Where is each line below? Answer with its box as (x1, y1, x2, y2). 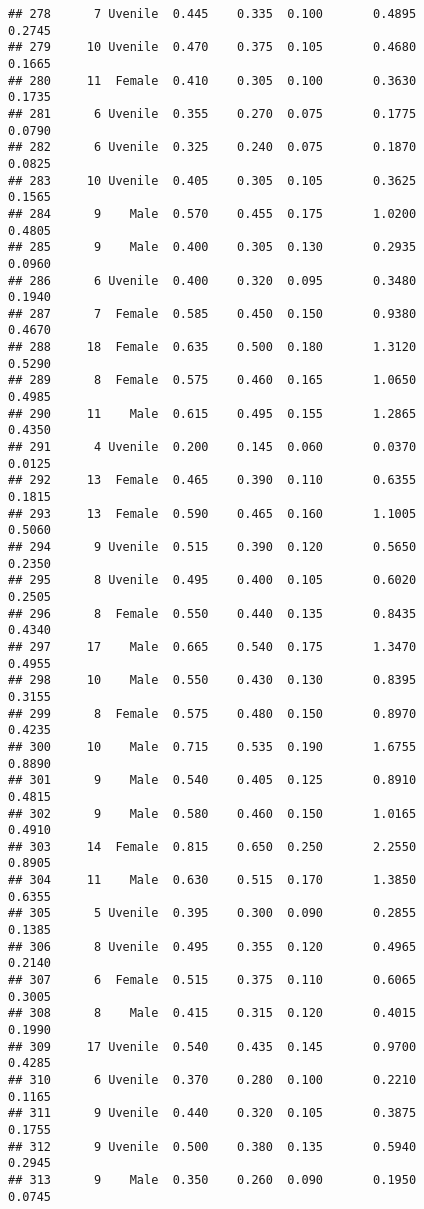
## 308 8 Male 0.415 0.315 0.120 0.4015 (8, 1006, 417, 1021)
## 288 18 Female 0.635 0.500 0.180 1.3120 (8, 340, 417, 355)
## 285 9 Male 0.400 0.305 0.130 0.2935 (8, 240, 417, 255)
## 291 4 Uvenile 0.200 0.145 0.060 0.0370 (8, 440, 417, 455)
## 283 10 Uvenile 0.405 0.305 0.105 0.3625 (8, 173, 417, 188)
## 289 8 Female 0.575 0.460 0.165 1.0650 (8, 373, 417, 388)
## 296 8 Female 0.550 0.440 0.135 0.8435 (8, 606, 417, 621)
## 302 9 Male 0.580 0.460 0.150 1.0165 (8, 806, 417, 821)
